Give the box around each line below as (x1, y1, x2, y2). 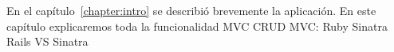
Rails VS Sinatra (6, 33, 89, 50)
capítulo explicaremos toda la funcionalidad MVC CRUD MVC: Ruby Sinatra (6, 17, 388, 34)
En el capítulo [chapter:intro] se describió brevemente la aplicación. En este (6, 2, 376, 18)
